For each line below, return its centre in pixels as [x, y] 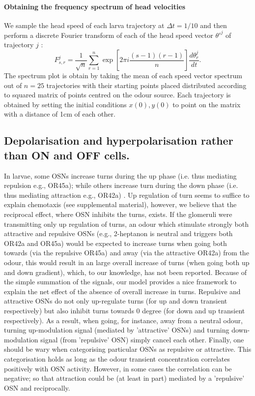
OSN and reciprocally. [37, 387]
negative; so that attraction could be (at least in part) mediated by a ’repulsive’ [124, 378]
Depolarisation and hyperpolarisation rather [119, 140]
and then [213, 25]
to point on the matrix [207, 104]
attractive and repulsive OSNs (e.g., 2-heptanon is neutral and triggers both [118, 233]
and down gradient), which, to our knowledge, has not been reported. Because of [126, 272]
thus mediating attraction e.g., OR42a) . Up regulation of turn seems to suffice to [127, 195]
